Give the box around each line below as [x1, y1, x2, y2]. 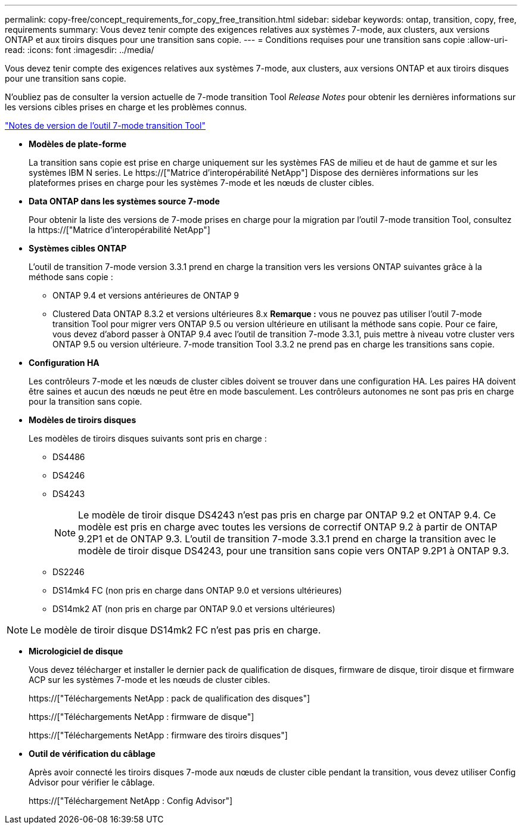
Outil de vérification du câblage [29, 749, 156, 759]
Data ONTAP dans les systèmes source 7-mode [29, 196, 220, 206]
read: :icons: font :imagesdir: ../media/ [5, 45, 154, 55]
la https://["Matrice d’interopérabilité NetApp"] [29, 225, 210, 235]
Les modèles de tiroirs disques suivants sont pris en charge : [29, 433, 267, 443]
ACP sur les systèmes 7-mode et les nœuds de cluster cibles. [29, 675, 271, 685]
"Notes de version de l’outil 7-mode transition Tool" [5, 120, 206, 131]
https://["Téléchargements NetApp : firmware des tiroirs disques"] [29, 730, 288, 740]
